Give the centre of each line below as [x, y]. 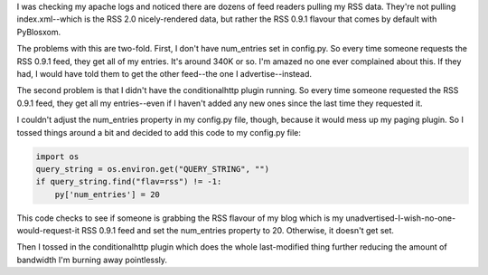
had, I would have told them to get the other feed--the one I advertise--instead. [164, 73]
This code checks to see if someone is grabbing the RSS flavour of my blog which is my [180, 218]
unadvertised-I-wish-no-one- [400, 218]
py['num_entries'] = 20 [107, 194]
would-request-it [48, 231]
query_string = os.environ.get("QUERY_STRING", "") [153, 169]
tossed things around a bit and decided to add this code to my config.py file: [159, 132]
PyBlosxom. [39, 32]
